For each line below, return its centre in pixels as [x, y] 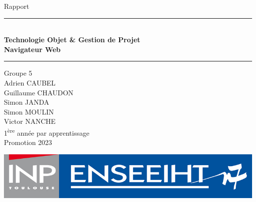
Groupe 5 [18, 73]
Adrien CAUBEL [30, 82]
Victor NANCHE [30, 121]
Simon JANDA [27, 102]
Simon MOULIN [29, 111]
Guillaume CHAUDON [39, 92]
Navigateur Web [32, 49]
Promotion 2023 [28, 142]
